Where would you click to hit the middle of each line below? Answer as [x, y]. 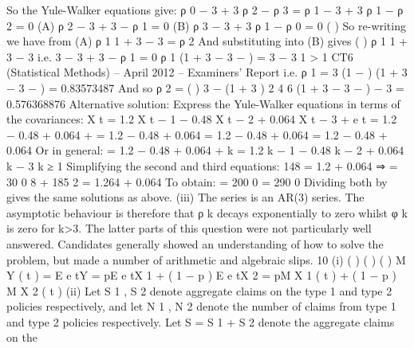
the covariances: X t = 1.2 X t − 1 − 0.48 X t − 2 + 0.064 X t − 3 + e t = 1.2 [202, 119]
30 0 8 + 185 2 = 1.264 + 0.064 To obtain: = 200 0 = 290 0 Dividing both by [197, 181]
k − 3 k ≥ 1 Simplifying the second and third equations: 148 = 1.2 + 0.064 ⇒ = [202, 165]
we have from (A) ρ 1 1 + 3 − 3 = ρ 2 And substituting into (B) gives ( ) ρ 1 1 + [207, 41]
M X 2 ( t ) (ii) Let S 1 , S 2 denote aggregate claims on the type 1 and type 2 [199, 290]
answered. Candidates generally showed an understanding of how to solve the [195, 243]
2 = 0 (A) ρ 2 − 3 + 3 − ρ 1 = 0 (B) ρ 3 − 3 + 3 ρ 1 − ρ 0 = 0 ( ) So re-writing [206, 25]
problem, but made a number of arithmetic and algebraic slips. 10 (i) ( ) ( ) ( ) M [206, 259]
